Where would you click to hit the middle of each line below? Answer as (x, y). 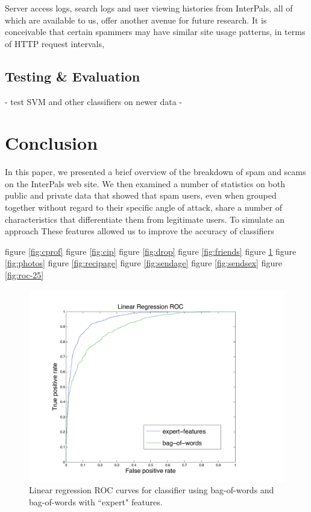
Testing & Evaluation (73, 76)
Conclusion (52, 143)
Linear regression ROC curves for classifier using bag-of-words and (152, 490)
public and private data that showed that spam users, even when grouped (141, 195)
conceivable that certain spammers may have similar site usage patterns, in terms (155, 32)
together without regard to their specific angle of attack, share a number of (144, 207)
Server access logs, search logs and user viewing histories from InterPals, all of (149, 8)
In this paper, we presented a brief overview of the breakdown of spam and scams (155, 172)
